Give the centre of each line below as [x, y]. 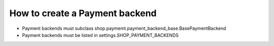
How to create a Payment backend [83, 13]
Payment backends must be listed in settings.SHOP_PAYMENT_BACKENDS [100, 35]
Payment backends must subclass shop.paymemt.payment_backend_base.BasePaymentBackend [124, 28]
